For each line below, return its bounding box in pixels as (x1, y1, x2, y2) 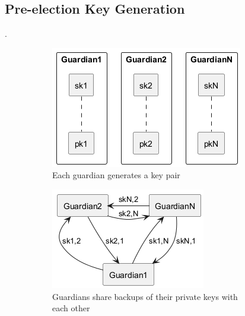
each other (52, 302, 90, 314)
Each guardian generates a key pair (52, 169, 180, 181)
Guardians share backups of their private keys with (52, 290, 238, 302)
